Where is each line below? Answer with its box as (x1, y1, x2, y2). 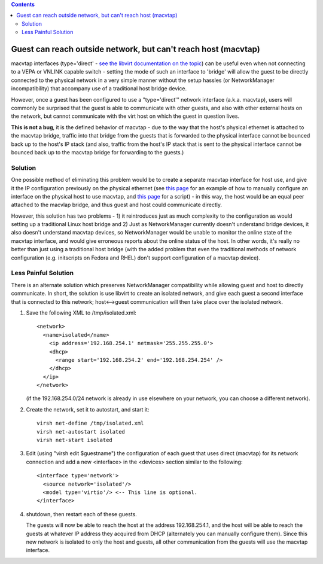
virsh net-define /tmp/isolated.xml (36, 420, 144, 427)
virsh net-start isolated (36, 437, 113, 444)
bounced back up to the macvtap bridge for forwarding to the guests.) (11, 148, 184, 156)
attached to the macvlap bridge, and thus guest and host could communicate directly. (11, 201, 223, 209)
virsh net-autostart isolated (36, 428, 126, 435)
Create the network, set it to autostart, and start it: (26, 406, 150, 413)
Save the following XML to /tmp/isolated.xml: (26, 309, 137, 316)
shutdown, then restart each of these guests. (26, 510, 137, 517)
